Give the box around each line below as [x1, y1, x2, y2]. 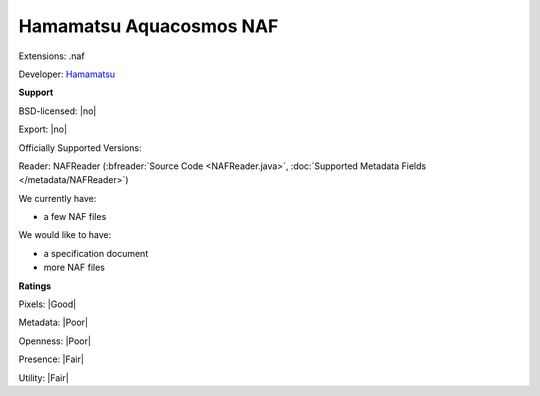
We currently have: [18, 192, 97, 204]
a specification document [43, 247, 149, 259]
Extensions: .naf [18, 50, 85, 62]
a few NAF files [43, 211, 107, 223]
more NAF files [43, 261, 105, 274]
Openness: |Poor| [18, 335, 92, 347]
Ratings [18, 280, 52, 292]
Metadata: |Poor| [18, 316, 89, 329]
